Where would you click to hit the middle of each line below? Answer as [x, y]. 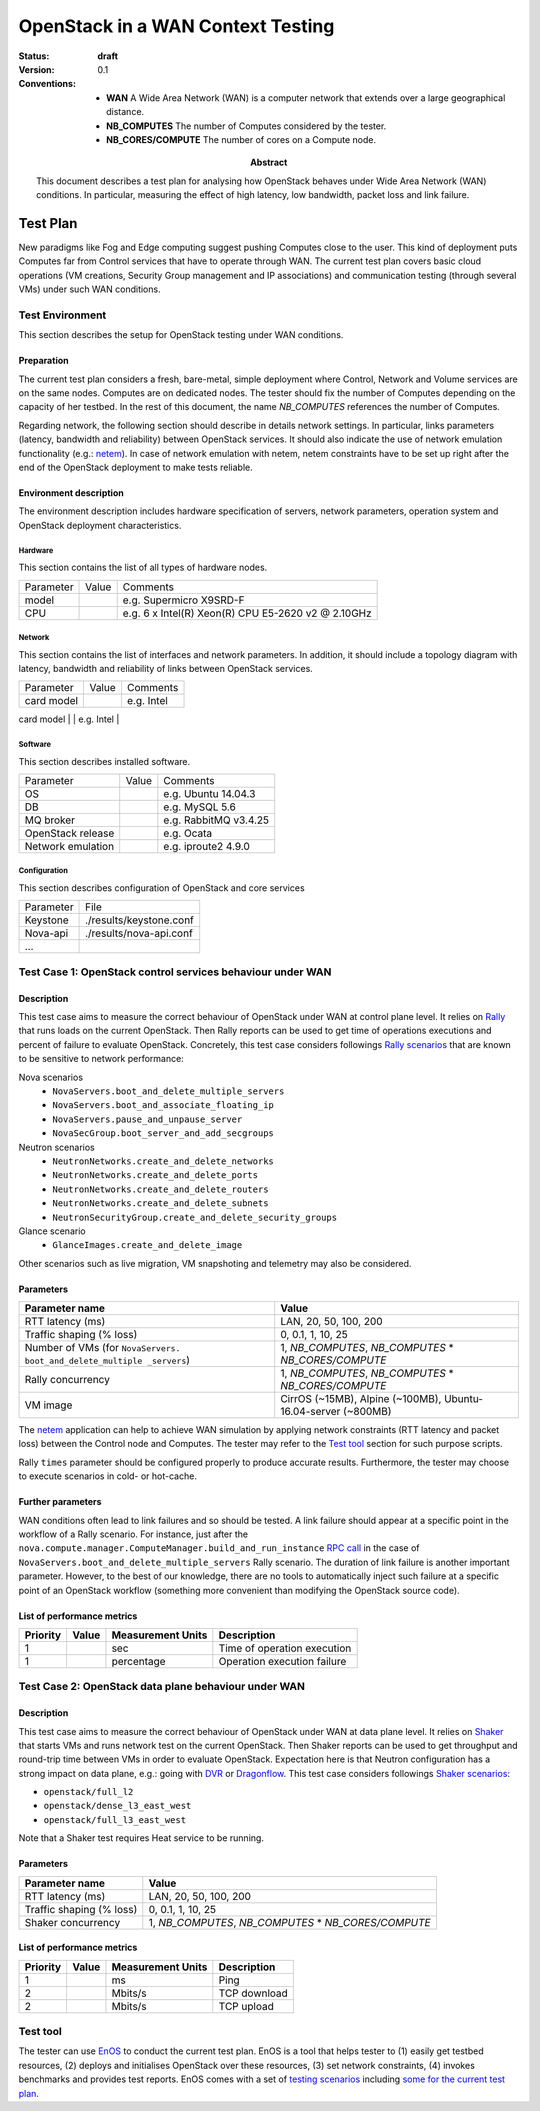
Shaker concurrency [72, 1922]
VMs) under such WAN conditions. [89, 289]
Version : [36, 69]
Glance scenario [52, 1231]
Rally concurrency [67, 1380]
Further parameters [60, 1502]
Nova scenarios [51, 1077]
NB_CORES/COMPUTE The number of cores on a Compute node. [241, 139]
